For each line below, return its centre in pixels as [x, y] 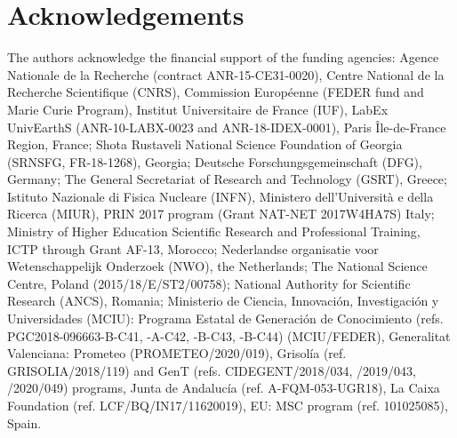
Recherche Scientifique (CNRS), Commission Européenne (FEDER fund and [216, 92]
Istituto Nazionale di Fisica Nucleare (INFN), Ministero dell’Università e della [220, 196]
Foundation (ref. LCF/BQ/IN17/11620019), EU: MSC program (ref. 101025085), [228, 405]
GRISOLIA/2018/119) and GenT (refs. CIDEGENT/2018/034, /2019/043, [212, 370]
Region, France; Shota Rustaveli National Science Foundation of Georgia [205, 144]
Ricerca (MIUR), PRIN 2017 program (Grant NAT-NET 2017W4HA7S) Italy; [221, 214]
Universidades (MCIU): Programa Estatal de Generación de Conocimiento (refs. [225, 319]
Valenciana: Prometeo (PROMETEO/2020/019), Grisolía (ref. [177, 353]
